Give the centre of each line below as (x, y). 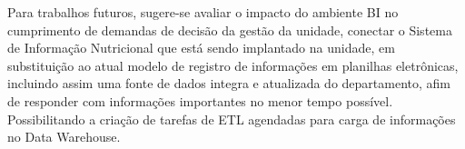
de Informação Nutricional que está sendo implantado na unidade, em (201, 48)
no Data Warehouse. (64, 137)
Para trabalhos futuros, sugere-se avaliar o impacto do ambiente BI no (203, 12)
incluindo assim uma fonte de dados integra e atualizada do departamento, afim (229, 83)
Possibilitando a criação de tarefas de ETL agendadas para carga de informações (232, 119)
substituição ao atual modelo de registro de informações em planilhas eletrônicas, (233, 65)
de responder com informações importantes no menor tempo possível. (200, 100)
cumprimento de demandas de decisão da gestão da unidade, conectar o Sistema (230, 30)
